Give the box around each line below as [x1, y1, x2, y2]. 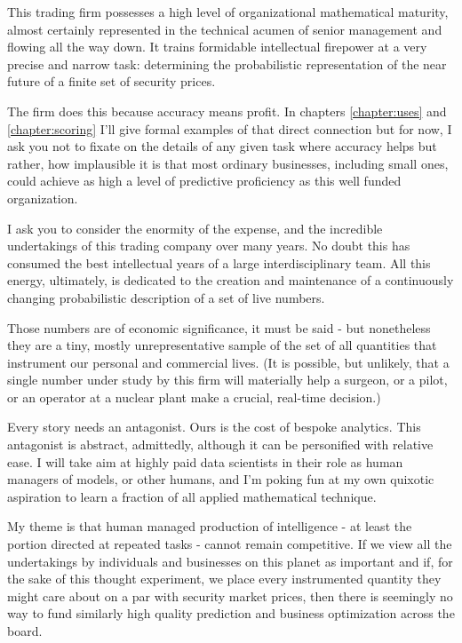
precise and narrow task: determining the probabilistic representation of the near [7, 54, 447, 73]
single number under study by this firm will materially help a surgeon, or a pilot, [7, 370, 448, 389]
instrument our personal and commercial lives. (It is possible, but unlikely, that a [7, 353, 450, 371]
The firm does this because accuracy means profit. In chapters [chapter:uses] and [7, 101, 447, 120]
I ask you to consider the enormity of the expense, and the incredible [7, 218, 383, 237]
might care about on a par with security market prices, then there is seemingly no [7, 586, 453, 605]
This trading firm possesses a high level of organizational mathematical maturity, [7, 3, 449, 20]
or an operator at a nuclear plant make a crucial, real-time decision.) [7, 387, 381, 406]
